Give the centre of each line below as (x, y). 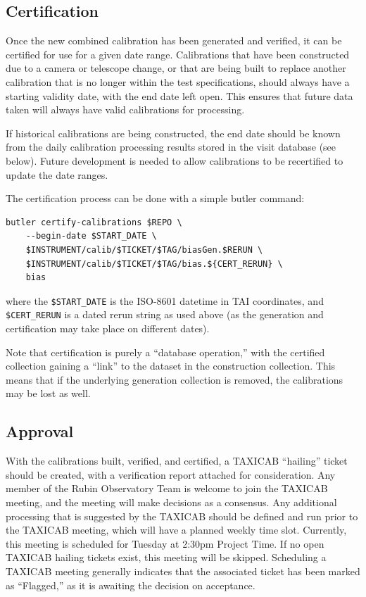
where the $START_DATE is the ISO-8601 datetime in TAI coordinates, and (165, 300)
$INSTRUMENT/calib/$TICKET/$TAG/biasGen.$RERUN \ (144, 250)
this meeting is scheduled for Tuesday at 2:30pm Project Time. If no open (165, 543)
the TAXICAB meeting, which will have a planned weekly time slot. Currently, (176, 530)
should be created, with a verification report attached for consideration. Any (171, 474)
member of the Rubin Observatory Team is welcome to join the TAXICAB (167, 488)
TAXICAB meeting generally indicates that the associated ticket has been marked (183, 571)
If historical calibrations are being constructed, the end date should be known (173, 133)
